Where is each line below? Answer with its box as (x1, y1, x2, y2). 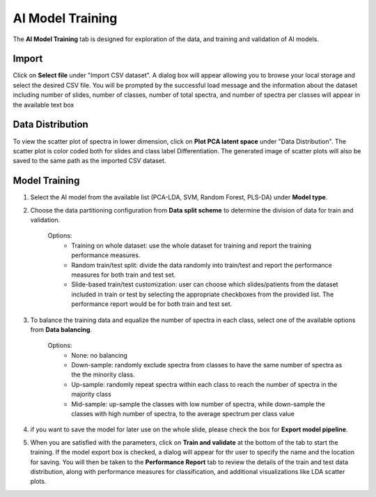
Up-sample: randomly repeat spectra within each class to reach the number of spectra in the (71, 380, 338, 388)
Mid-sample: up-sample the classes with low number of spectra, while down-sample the (71, 399, 325, 408)
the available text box (13, 100, 75, 109)
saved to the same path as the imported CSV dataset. (13, 157, 166, 165)
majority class (71, 390, 111, 399)
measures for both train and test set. (71, 270, 176, 279)
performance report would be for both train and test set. (71, 300, 233, 308)
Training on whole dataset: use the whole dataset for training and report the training (71, 241, 312, 250)
